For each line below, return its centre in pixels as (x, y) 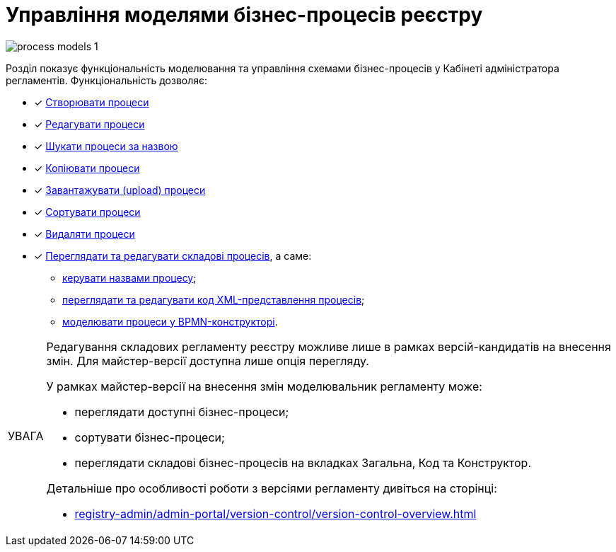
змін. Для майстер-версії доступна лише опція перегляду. (208, 361)
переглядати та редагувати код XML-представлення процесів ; (214, 299)
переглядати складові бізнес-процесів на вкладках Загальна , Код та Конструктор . (303, 462)
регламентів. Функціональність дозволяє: (107, 80)
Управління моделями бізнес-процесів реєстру (244, 15)
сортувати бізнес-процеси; (150, 437)
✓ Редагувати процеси (89, 124)
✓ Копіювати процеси (87, 168)
